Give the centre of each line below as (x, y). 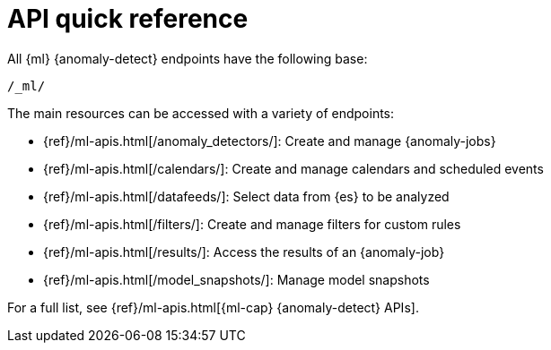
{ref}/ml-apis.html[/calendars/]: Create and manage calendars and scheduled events (293, 168)
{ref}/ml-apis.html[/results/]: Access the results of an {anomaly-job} (244, 252)
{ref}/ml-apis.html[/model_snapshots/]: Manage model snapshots (236, 279)
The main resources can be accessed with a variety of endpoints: (201, 113)
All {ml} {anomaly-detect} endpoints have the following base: (188, 58)
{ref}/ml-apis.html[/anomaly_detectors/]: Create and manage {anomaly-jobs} (270, 141)
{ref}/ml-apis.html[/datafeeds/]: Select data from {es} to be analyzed (246, 196)
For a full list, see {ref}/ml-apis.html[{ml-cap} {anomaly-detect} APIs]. (213, 307)
